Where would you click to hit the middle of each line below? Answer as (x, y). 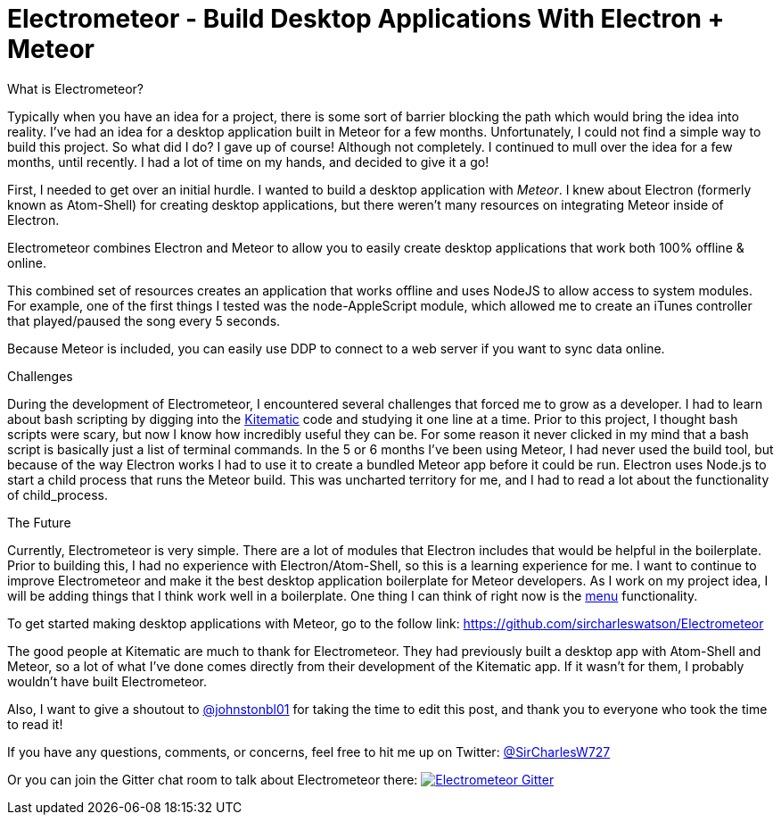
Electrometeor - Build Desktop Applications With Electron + (366, 19)
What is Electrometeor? (76, 88)
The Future (39, 522)
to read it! (35, 724)
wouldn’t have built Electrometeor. (107, 681)
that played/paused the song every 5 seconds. (144, 320)
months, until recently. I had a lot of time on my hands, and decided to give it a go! (248, 162)
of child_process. (58, 494)
